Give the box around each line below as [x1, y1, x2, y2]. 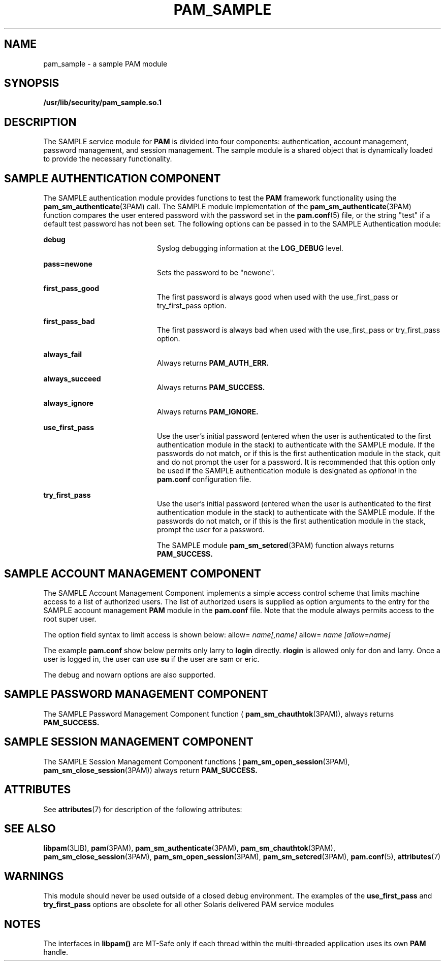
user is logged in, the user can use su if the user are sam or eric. [43, 654, 260, 663]
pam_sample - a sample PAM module [43, 59, 168, 68]
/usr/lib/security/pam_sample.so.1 [43, 98, 162, 107]
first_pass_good [43, 284, 99, 293]
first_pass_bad [43, 317, 95, 326]
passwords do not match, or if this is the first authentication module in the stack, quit [157, 449, 440, 458]
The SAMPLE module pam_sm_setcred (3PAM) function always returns [157, 541, 394, 550]
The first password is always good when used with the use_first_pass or [157, 293, 398, 302]
